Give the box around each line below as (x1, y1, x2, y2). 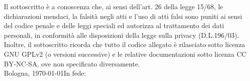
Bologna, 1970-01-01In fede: (4, 68, 86, 78)
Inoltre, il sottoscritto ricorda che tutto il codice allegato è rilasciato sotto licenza (4, 39, 245, 49)
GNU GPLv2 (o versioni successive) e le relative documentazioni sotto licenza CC (4, 49, 247, 59)
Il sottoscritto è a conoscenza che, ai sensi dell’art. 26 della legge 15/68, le (4, 1, 223, 11)
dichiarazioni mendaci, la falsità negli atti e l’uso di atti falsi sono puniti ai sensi (4, 11, 242, 21)
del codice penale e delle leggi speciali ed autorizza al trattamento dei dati (4, 20, 224, 31)
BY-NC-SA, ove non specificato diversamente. (4, 58, 140, 68)
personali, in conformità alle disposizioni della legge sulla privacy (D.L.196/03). (4, 30, 239, 40)
